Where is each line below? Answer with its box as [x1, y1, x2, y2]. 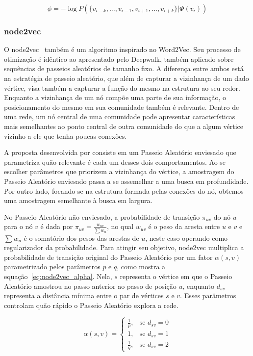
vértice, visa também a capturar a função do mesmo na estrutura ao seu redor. [4, 82, 240, 93]
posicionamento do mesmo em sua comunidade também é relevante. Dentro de [4, 102, 239, 112]
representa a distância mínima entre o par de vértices [4, 290, 164, 301]
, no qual [107, 221, 134, 231]
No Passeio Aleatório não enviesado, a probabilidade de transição [4, 211, 200, 222]
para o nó [4, 221, 33, 231]
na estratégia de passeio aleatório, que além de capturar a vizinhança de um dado [4, 73, 249, 83]
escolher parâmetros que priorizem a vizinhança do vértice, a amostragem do [4, 166, 234, 177]
